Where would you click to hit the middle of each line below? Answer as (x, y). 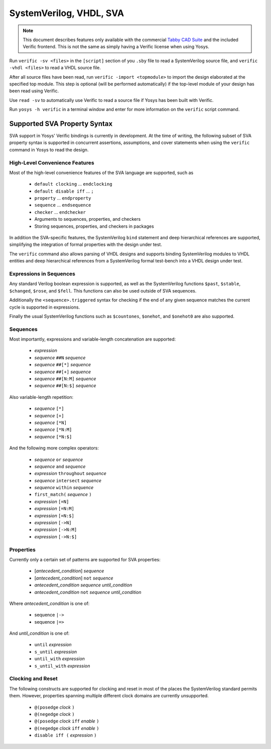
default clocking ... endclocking (73, 184)
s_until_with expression (62, 666)
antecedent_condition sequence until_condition (83, 585)
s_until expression (56, 652)
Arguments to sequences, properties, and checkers (88, 219)
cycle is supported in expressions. (45, 307)
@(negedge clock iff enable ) (67, 728)
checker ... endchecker (60, 212)
